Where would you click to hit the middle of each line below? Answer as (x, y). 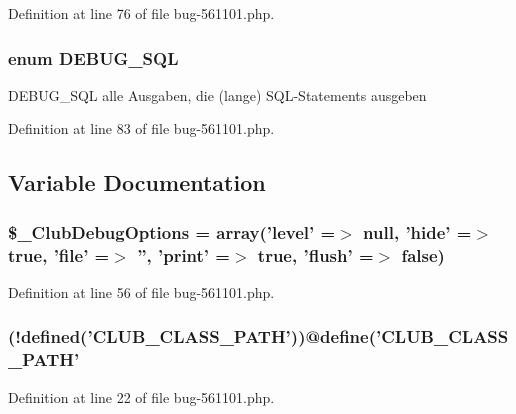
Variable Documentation (137, 182)
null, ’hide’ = (417, 231)
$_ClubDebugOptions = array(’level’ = (172, 231)
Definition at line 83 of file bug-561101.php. (141, 128)
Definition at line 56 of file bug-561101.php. (141, 291)
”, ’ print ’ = (183, 254)
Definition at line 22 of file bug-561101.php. (141, 396)
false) (423, 254)
